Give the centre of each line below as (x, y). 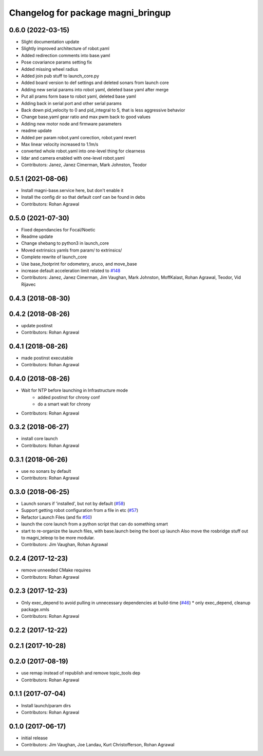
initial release (35, 738)
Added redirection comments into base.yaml (66, 55)
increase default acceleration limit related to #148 (71, 271)
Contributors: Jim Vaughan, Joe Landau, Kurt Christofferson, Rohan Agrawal (98, 745)
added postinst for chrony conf (69, 397)
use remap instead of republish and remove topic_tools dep (81, 673)
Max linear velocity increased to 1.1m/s (60, 144)
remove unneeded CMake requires (56, 570)
